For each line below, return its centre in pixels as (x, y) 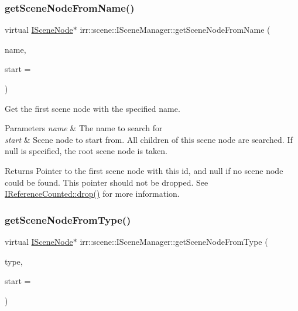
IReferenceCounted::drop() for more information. (92, 194)
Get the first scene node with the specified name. (93, 108)
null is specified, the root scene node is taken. (86, 151)
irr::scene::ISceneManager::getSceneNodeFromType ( (174, 241)
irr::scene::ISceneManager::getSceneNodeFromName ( (175, 30)
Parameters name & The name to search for (84, 128)
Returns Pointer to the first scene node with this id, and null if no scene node (144, 170)
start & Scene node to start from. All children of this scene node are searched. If (149, 139)
